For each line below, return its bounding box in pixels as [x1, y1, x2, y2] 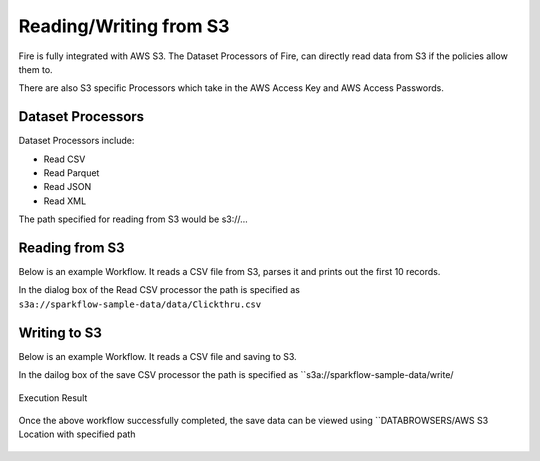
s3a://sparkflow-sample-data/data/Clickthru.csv [18, 298, 262, 310]
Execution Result [18, 391, 88, 404]
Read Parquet [43, 167, 100, 179]
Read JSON [43, 181, 92, 193]
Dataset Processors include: [18, 135, 135, 147]
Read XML [43, 195, 87, 207]
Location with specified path [18, 428, 136, 440]
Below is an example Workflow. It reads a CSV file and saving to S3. [18, 350, 297, 362]
